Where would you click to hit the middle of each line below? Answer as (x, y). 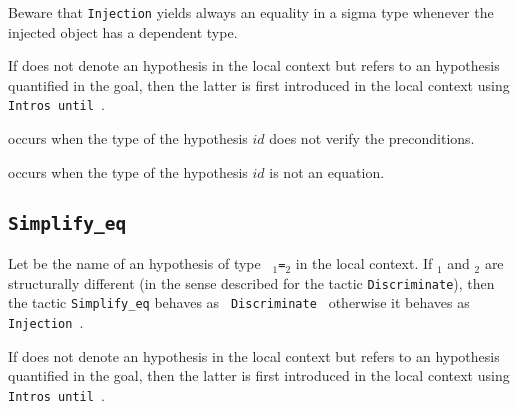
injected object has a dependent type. (123, 31)
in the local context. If (364, 263)
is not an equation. (327, 171)
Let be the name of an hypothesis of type (134, 263)
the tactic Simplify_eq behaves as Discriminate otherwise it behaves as (239, 302)
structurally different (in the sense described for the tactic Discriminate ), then (251, 282)
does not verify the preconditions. (372, 138)
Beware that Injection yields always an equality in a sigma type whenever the (251, 12)
